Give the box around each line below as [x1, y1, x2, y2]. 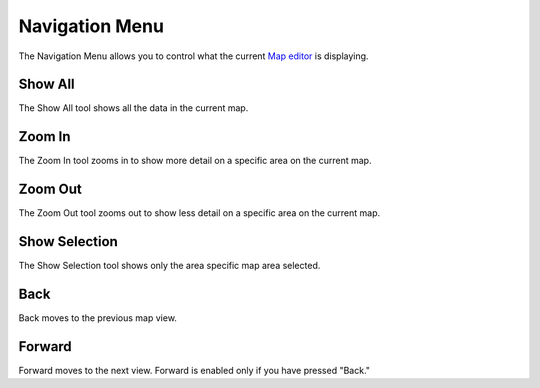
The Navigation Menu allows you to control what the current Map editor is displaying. [18, 50, 369, 62]
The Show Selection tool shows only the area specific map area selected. [18, 260, 321, 272]
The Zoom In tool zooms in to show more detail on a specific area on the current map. [18, 155, 372, 167]
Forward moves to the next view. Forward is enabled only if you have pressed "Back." [18, 364, 370, 376]
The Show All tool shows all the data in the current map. [18, 102, 249, 114]
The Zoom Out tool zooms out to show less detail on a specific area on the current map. [18, 207, 381, 219]
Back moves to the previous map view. [18, 312, 177, 324]
